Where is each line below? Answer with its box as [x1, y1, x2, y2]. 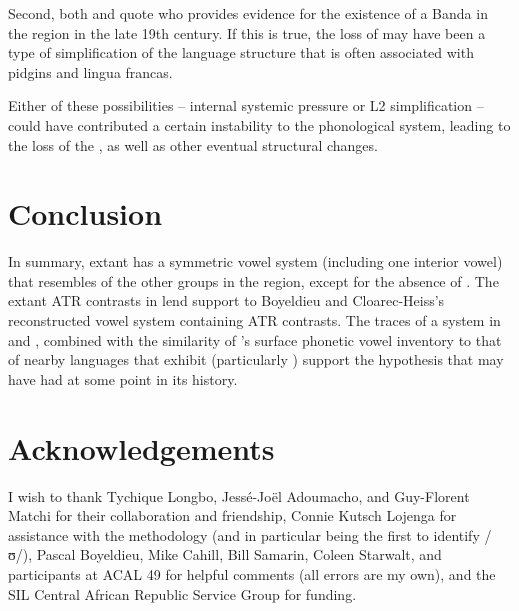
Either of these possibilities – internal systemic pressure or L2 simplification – [8, 95, 484, 116]
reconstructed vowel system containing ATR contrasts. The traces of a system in [8, 310, 501, 331]
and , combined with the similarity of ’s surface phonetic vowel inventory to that [8, 329, 502, 350]
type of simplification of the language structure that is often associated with [8, 42, 474, 63]
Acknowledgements [8, 427, 275, 468]
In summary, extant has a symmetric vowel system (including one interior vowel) [8, 251, 503, 272]
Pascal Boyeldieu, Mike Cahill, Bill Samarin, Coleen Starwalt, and [36, 544, 442, 565]
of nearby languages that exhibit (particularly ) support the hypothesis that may [8, 349, 504, 370]
